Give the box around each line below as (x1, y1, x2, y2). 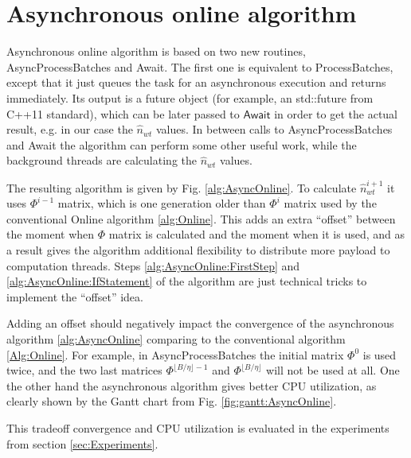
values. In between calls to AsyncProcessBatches (155, 121, 393, 138)
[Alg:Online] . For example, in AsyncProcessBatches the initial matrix (6, 346, 344, 363)
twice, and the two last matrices (6, 362, 162, 378)
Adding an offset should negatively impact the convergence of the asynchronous (6, 315, 394, 332)
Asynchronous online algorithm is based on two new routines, (6, 43, 306, 60)
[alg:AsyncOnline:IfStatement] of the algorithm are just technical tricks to (6, 273, 367, 289)
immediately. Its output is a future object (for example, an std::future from (6, 89, 374, 106)
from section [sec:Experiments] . (6, 435, 159, 452)
